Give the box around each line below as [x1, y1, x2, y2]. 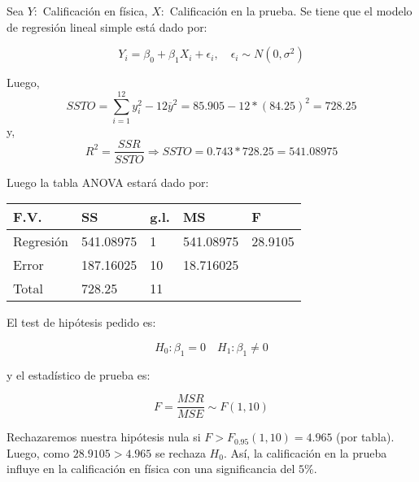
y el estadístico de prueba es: [7, 366, 151, 383]
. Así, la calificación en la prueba [223, 444, 387, 461]
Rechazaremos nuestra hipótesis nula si [7, 428, 201, 445]
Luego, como [7, 444, 70, 461]
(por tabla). [336, 428, 395, 445]
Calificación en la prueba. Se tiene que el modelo [169, 2, 412, 19]
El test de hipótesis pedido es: [7, 314, 156, 331]
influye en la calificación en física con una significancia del [7, 460, 295, 477]
